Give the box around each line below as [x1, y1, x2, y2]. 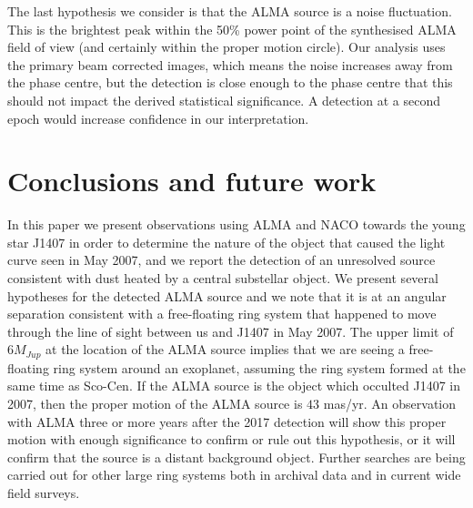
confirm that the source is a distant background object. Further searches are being [7, 447, 466, 466]
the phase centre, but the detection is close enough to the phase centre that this [7, 73, 453, 92]
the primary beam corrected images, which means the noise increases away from [7, 55, 453, 74]
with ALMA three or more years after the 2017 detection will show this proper [7, 411, 447, 431]
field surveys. [7, 483, 80, 503]
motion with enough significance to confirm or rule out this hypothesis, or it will [7, 430, 456, 449]
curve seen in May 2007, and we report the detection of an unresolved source [7, 250, 436, 269]
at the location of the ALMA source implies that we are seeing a [45, 340, 405, 359]
